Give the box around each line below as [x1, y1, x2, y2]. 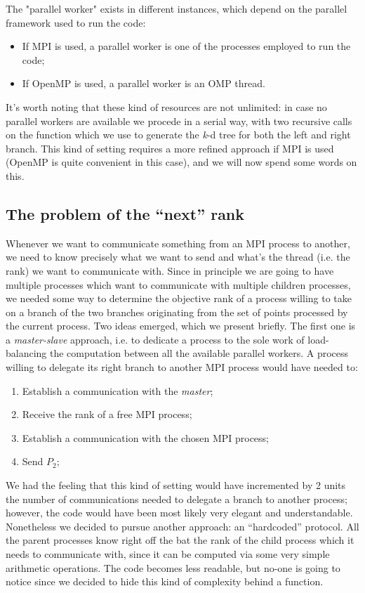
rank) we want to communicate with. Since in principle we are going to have [6, 263, 334, 278]
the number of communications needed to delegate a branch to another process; [6, 491, 347, 506]
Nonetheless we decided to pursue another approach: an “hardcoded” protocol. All [6, 519, 359, 533]
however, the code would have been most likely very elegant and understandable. [6, 505, 353, 520]
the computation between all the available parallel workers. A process [50, 346, 349, 360]
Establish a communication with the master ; [22, 383, 213, 398]
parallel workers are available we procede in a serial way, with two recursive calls [6, 113, 352, 128]
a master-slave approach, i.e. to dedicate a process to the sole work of [6, 332, 305, 346]
